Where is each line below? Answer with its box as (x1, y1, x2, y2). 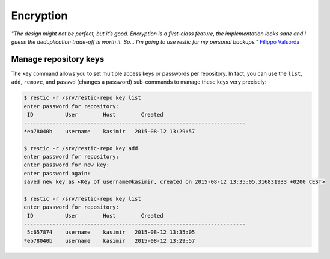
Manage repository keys (11, 54, 105, 64)
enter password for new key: (23, 162, 110, 168)
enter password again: (23, 170, 91, 177)
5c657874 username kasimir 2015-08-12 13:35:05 (27, 229, 195, 236)
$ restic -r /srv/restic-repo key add (23, 145, 138, 151)
